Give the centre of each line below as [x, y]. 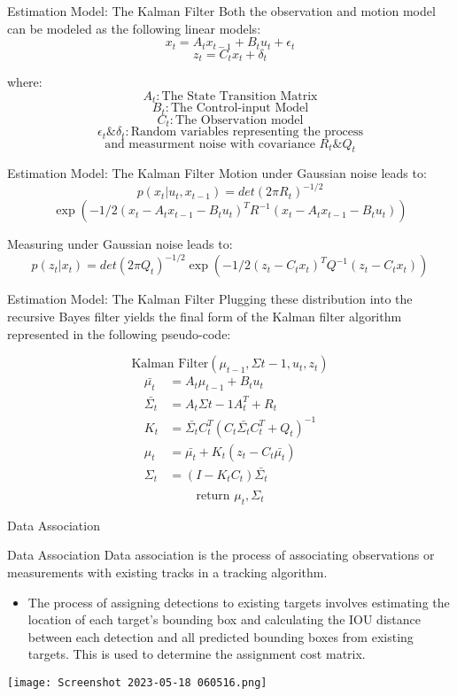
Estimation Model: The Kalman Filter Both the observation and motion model [221, 11]
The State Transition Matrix [240, 96]
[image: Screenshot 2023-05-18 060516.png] [137, 682]
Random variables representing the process [247, 132]
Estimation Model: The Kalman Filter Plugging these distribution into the [210, 299]
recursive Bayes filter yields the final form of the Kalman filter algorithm [205, 317]
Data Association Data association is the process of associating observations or [221, 555]
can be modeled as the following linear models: [134, 28]
